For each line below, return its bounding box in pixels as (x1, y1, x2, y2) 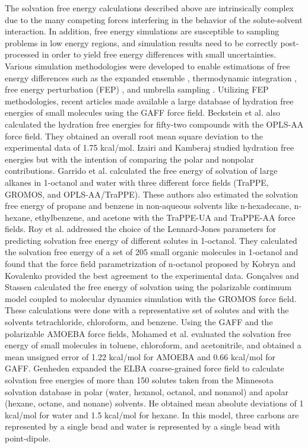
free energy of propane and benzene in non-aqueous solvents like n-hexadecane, (5, 199, 291, 212)
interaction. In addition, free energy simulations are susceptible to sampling (5, 25, 280, 37)
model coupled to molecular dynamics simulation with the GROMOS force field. (5, 292, 297, 304)
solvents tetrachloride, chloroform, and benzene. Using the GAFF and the (5, 316, 273, 328)
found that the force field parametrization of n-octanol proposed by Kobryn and (5, 258, 296, 270)
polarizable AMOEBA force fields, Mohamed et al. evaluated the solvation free (5, 327, 291, 339)
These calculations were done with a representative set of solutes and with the (5, 304, 289, 316)
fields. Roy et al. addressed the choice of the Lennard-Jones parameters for (5, 223, 277, 235)
